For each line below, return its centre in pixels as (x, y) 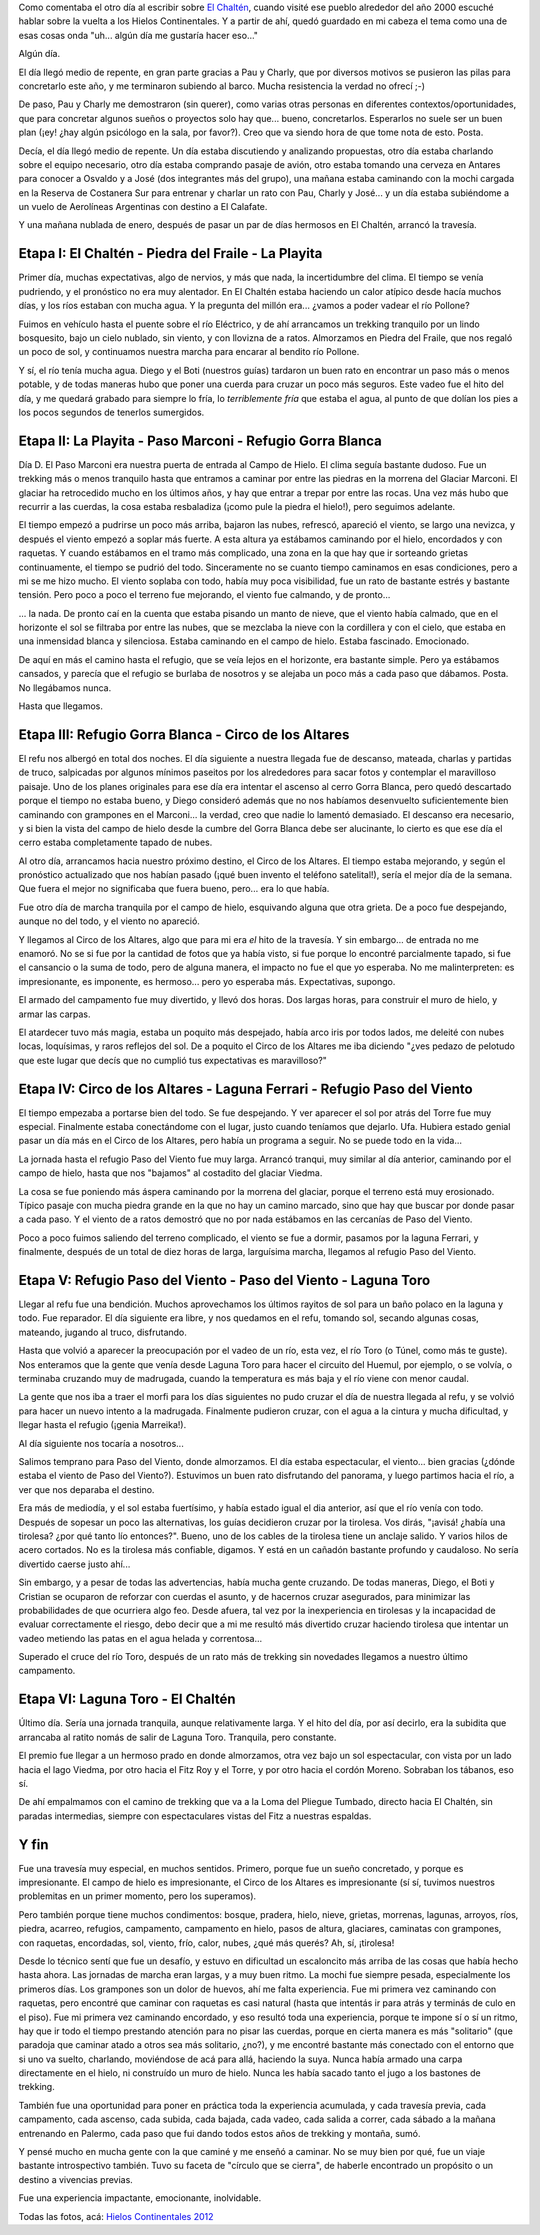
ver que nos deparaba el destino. (86, 1489)
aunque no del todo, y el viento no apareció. (109, 921)
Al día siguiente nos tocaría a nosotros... (101, 1443)
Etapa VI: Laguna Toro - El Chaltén (127, 1699)
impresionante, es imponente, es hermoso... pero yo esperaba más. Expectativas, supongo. (207, 981)
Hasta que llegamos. (61, 706)
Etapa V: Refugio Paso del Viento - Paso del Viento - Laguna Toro (224, 1280)
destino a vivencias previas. (76, 2179)
